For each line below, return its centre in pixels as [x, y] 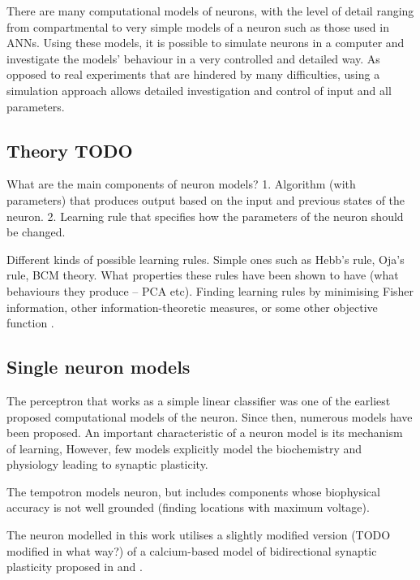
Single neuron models [99, 367]
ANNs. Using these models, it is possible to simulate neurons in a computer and [206, 43]
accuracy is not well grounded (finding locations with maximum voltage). [188, 507]
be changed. [36, 232]
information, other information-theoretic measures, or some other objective [192, 307]
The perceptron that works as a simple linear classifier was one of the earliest [199, 400]
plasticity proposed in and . [75, 567]
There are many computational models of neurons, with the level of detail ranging [210, 11]
